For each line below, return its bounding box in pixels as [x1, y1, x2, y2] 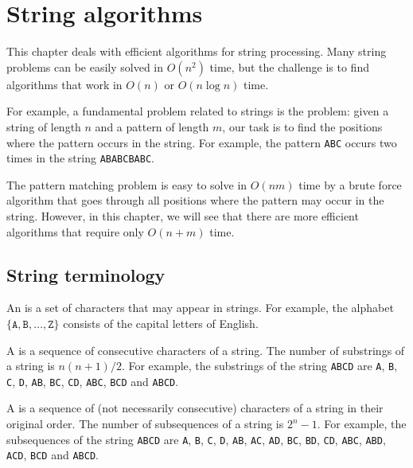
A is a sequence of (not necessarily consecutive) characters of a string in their [6, 400, 384, 416]
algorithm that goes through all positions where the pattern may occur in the [6, 192, 384, 209]
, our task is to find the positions [222, 118, 383, 135]
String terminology [6, 262, 166, 287]
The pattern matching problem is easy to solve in [6, 176, 247, 193]
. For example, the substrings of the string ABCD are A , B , [121, 357, 398, 374]
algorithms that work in [6, 76, 123, 92]
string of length [6, 118, 81, 135]
